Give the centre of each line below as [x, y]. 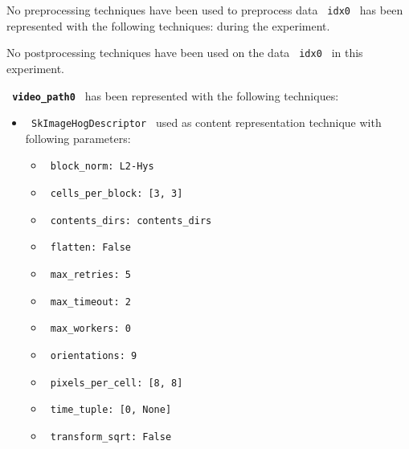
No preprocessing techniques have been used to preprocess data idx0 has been [205, 10]
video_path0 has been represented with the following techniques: [176, 95]
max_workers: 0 [90, 329]
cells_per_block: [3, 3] [117, 194]
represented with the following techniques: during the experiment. [168, 25]
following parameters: [78, 138]
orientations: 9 [94, 356]
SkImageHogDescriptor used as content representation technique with [206, 122]
